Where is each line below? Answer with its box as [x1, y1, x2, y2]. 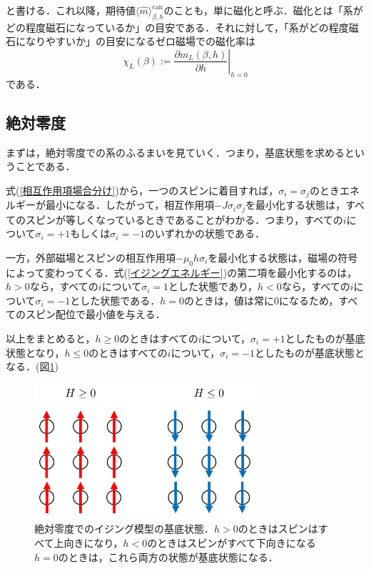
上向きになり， [54, 535, 123, 550]
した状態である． [80, 292, 161, 307]
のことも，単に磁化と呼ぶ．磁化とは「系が [163, 3, 363, 17]
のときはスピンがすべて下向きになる [147, 535, 316, 550]
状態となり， [6, 345, 65, 360]
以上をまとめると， [6, 331, 96, 346]
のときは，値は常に [183, 292, 274, 307]
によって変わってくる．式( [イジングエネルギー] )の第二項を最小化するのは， [6, 264, 357, 279]
